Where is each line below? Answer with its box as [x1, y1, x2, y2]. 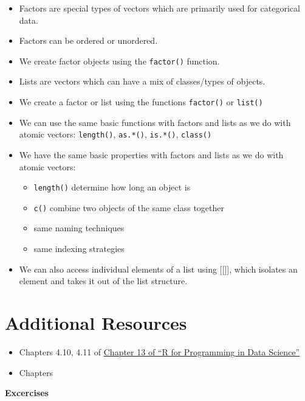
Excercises [5, 386, 49, 399]
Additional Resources [5, 310, 187, 335]
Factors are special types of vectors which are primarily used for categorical [19, 2, 300, 14]
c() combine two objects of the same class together [33, 201, 225, 214]
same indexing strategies [33, 242, 125, 255]
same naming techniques [33, 221, 125, 234]
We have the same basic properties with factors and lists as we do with [19, 148, 284, 161]
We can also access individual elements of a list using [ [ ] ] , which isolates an [19, 262, 298, 275]
